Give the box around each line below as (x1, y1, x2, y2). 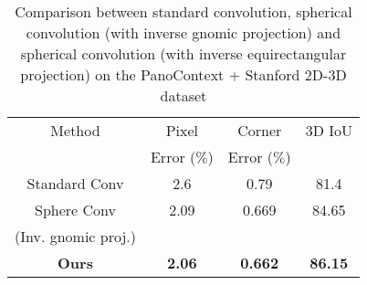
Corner (237, 120, 282, 141)
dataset (160, 85, 207, 106)
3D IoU (305, 120, 352, 141)
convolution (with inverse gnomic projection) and (26, 22, 341, 43)
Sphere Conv (35, 199, 116, 220)
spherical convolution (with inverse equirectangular (20, 43, 347, 64)
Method (50, 120, 100, 141)
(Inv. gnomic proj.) (15, 226, 136, 247)
